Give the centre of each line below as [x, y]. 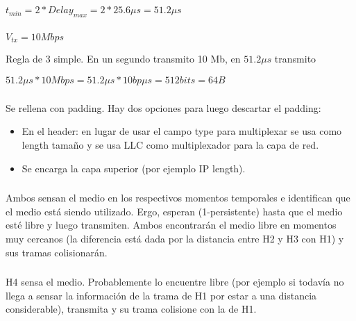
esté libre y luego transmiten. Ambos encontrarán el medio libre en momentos [171, 225]
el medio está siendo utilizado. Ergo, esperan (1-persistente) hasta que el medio [174, 211]
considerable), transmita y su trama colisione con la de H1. [131, 309]
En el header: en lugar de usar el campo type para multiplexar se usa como [182, 131]
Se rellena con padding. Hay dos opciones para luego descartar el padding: [163, 107]
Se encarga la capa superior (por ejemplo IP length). [134, 168]
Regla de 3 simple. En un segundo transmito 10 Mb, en [123, 59]
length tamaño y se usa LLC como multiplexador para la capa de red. [170, 145]
